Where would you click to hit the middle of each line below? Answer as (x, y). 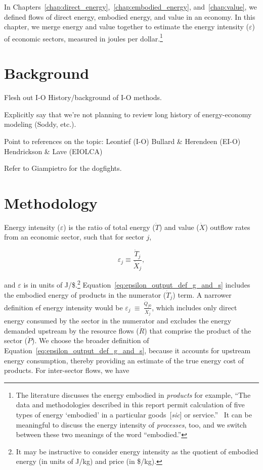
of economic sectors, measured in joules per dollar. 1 (83, 37)
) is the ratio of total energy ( (109, 227)
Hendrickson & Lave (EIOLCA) (53, 151)
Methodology (51, 202)
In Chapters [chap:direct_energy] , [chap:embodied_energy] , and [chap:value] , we (131, 7)
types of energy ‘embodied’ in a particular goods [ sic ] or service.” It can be (134, 415)
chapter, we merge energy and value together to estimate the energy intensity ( (127, 27)
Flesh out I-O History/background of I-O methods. (83, 97)
